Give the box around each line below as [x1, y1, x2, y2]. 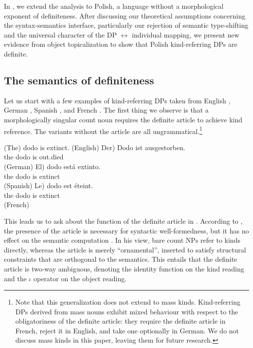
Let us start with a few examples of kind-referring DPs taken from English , [4, 95, 231, 105]
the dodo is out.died [4, 152, 64, 162]
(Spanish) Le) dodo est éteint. [4, 180, 93, 191]
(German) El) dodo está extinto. [4, 161, 101, 171]
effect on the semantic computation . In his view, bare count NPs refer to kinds [4, 235, 240, 245]
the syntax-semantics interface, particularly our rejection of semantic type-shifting [4, 20, 249, 30]
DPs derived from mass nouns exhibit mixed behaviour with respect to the [15, 306, 238, 316]
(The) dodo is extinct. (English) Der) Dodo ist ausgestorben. [4, 142, 185, 152]
